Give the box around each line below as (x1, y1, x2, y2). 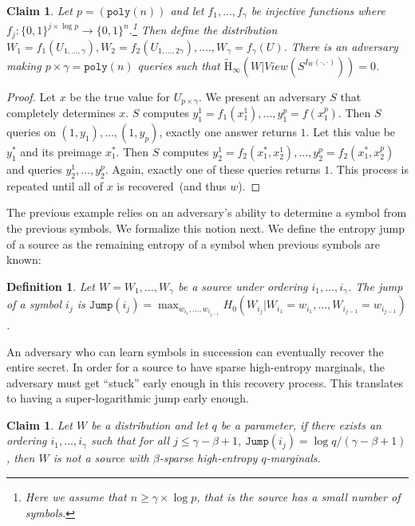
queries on (6, 124, 56, 140)
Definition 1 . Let (6, 277, 95, 294)
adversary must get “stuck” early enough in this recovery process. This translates (6, 374, 404, 391)
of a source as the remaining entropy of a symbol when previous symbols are (6, 235, 381, 252)
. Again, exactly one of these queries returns (105, 161, 321, 178)
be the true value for (69, 88, 171, 104)
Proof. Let (6, 88, 56, 104)
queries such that (137, 57, 220, 73)
